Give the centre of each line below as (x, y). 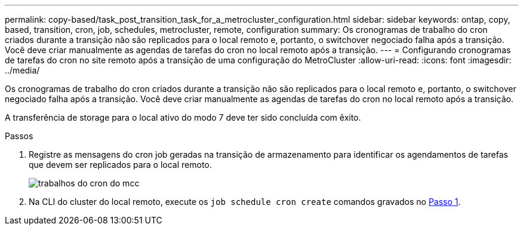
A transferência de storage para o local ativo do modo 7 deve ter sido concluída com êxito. (183, 117)
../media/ (22, 70)
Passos (19, 136)
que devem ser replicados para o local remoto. (120, 165)
